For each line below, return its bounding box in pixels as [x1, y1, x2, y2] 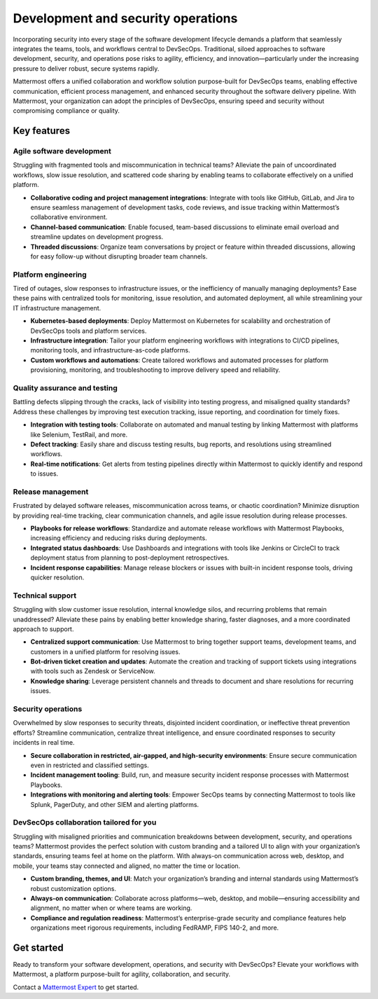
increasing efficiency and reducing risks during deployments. [30, 534, 207, 542]
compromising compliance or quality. [13, 106, 120, 115]
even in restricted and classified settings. [30, 761, 150, 769]
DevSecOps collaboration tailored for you [13, 818, 157, 827]
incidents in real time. [13, 738, 75, 747]
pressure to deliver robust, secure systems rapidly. [13, 64, 160, 73]
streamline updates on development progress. [30, 233, 164, 241]
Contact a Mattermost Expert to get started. [13, 983, 139, 991]
